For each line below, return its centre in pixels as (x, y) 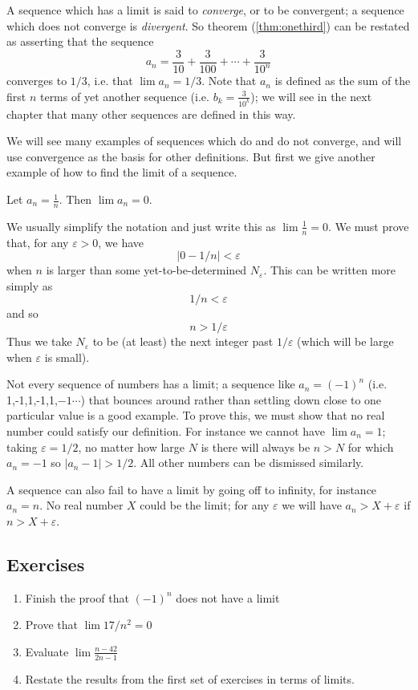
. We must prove (369, 226)
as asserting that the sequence (80, 41)
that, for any (38, 242)
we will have (312, 505)
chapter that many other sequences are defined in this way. (151, 114)
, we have (121, 242)
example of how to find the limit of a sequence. (122, 172)
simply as (30, 285)
